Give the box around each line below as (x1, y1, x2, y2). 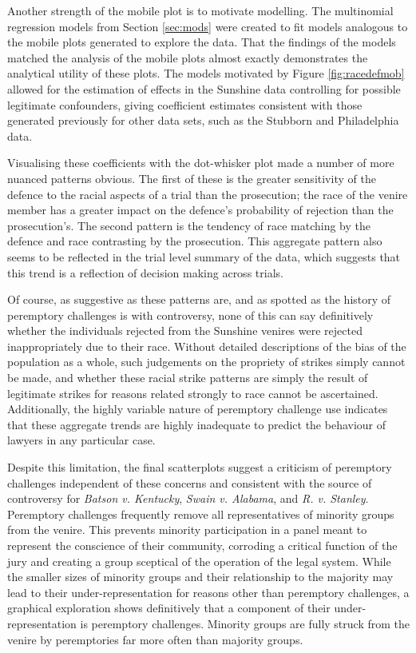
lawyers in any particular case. (7, 432, 156, 448)
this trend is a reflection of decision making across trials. (7, 264, 283, 281)
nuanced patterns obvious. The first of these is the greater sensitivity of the (7, 169, 376, 186)
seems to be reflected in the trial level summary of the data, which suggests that (7, 248, 401, 265)
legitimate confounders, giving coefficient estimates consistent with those (7, 96, 363, 113)
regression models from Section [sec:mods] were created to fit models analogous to (7, 18, 408, 34)
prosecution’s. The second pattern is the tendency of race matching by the (7, 217, 371, 233)
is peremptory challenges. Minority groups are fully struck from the (80, 615, 410, 631)
